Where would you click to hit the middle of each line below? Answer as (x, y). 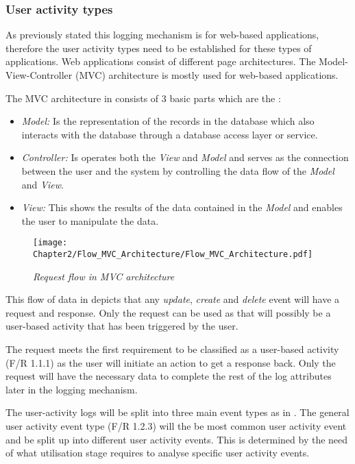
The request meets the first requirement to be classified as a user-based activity (172, 349)
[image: (50, 243)
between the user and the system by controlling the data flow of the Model (178, 170)
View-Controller (39, 75)
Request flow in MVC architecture (104, 276)
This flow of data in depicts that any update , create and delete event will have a (173, 299)
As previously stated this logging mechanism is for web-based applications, (162, 35)
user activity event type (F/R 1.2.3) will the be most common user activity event (176, 426)
